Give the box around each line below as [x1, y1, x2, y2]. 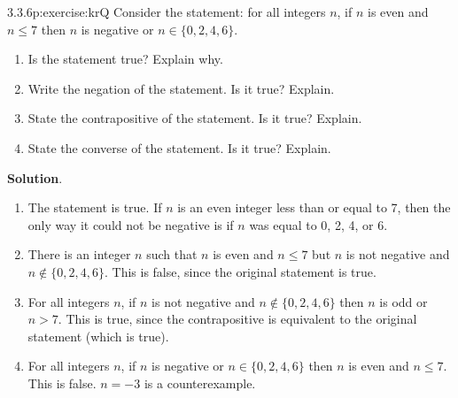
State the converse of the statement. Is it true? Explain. [27, 138, 331, 157]
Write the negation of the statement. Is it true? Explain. [27, 79, 335, 97]
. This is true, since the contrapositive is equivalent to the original [58, 310, 417, 328]
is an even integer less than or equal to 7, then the [177, 198, 451, 217]
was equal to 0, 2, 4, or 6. [249, 215, 388, 233]
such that [146, 245, 198, 264]
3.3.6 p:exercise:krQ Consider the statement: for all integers [7, 3, 326, 20]
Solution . [7, 168, 63, 187]
